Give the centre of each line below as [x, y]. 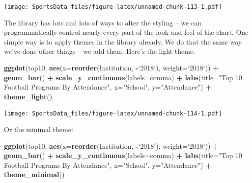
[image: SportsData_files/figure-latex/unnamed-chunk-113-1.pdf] [113, 7]
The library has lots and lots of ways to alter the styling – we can [103, 22]
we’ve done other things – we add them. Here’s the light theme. [100, 51]
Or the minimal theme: [39, 129]
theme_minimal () [34, 174]
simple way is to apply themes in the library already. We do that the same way [123, 41]
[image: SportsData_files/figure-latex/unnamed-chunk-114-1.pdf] [113, 114]
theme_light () [28, 96]
